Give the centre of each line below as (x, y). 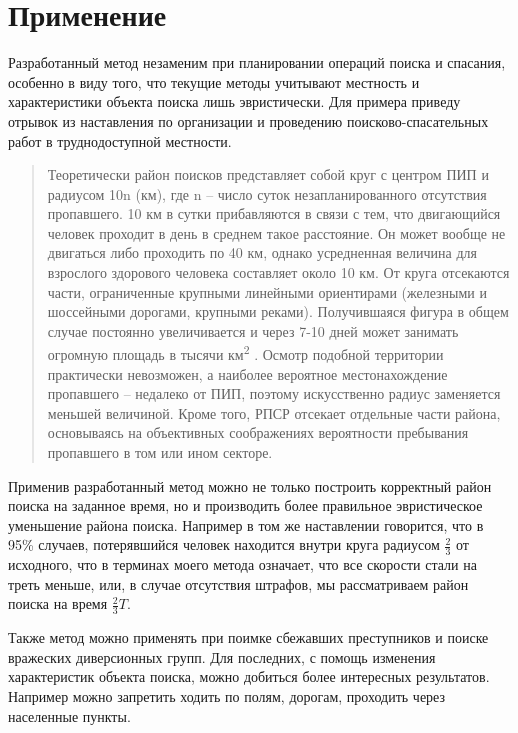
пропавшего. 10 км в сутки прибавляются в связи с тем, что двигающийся (274, 213)
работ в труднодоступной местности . (120, 140)
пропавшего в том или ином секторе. (160, 452)
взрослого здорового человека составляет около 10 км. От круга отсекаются (278, 272)
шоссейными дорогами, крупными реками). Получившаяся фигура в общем (278, 311)
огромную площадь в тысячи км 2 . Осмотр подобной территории (245, 353)
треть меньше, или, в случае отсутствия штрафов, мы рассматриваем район (238, 583)
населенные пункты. (69, 715)
